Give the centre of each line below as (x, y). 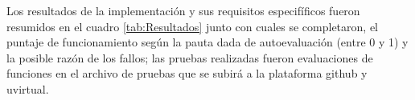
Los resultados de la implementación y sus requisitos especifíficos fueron (183, 10)
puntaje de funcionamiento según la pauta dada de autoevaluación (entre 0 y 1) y (207, 42)
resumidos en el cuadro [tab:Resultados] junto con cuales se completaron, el (192, 26)
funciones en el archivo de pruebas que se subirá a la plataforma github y (187, 73)
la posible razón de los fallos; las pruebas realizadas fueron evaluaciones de (190, 57)
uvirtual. (28, 88)
